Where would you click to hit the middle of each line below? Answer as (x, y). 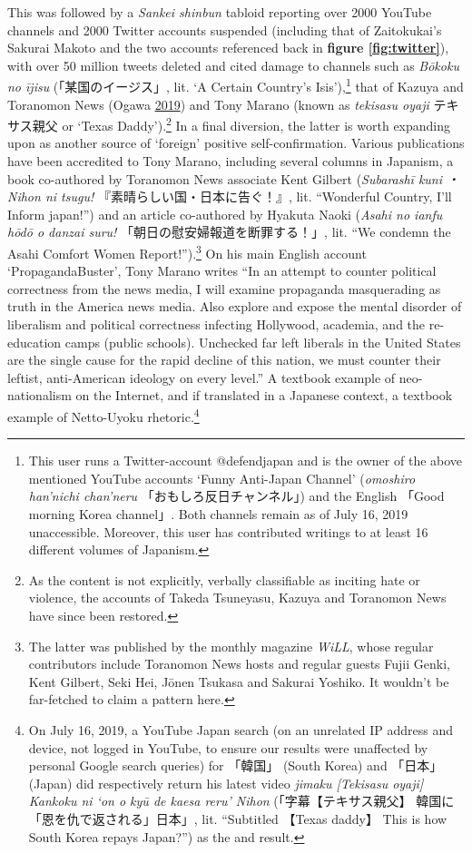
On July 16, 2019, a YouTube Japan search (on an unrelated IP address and (241, 730)
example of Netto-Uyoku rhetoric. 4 (103, 415)
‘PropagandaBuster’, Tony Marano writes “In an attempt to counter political (222, 271)
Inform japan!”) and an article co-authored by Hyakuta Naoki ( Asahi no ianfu (225, 214)
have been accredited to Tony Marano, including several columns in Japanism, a (231, 161)
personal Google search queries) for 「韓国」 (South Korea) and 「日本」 (236, 765)
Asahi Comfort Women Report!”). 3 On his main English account (187, 252)
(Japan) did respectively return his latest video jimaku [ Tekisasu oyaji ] (226, 783)
